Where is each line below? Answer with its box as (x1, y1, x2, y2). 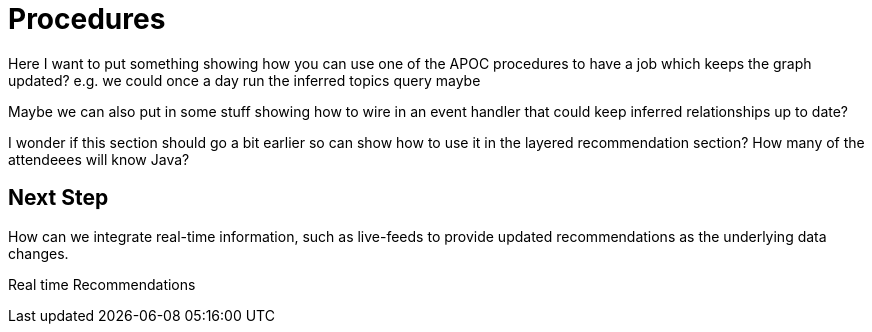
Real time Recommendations (8, 275, 196, 293)
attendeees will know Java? (8, 150, 190, 168)
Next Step (8, 185, 109, 211)
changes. (8, 244, 69, 262)
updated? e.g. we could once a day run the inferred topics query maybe (8, 71, 481, 89)
